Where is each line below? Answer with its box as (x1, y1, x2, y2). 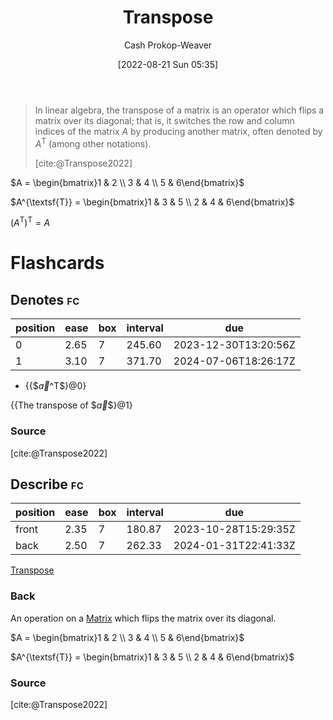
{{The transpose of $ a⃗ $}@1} (10, 399, 133, 411)
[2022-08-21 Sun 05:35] (117, 58, 219, 70)
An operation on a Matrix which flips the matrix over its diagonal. (10, 612, 277, 624)
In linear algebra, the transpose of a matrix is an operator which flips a (34, 104, 325, 116)
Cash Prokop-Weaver (123, 39, 213, 51)
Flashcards (10, 252, 105, 275)
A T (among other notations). (34, 136, 152, 150)
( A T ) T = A (10, 215, 51, 229)
